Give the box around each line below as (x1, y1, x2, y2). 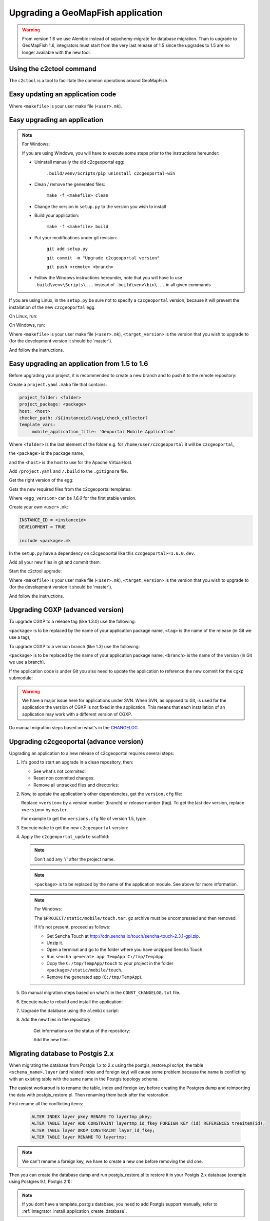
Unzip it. (46, 940, 63, 946)
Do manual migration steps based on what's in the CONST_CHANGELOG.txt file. (21, 989, 180, 996)
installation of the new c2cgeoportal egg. (9, 304, 96, 310)
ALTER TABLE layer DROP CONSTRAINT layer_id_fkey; (31, 1127, 155, 1133)
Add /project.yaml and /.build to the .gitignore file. (9, 468, 129, 474)
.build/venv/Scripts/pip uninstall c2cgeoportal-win (46, 170, 175, 176)
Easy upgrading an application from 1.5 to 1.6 (9, 359, 148, 368)
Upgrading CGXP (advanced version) (9, 606, 124, 614)
